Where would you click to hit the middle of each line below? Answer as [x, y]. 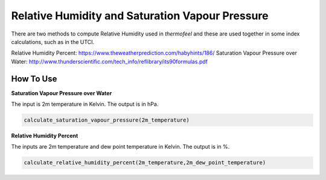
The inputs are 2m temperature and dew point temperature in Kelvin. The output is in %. [120, 147]
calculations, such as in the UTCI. [53, 42]
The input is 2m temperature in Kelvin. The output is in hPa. [85, 104]
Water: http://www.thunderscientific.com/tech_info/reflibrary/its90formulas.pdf [110, 61]
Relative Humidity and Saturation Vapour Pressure [140, 16]
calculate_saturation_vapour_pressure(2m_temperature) [107, 120]
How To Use [34, 79]
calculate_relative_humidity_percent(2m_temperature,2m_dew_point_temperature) [145, 163]
